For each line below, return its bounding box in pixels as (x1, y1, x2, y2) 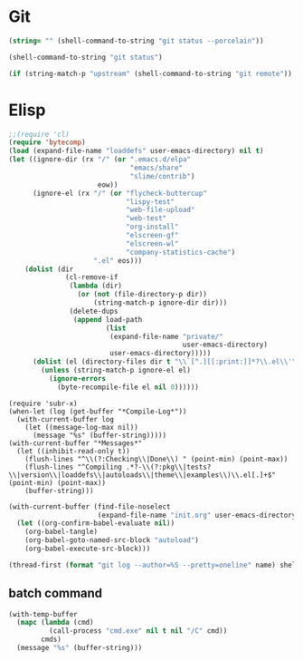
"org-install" (125, 222, 179, 232)
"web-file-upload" (125, 206, 195, 215)
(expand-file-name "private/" (109, 332, 223, 341)
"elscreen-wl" (125, 238, 179, 248)
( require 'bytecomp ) (8, 138, 87, 147)
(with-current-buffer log (16, 414, 115, 423)
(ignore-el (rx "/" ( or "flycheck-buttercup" (32, 189, 207, 198)
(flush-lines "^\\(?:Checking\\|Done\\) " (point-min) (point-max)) (24, 454, 289, 463)
